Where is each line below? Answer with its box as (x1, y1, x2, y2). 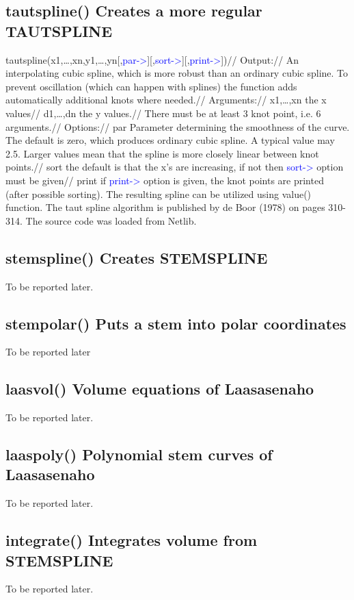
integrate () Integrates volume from (5, 529, 258, 551)
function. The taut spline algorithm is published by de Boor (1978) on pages (5, 200, 325, 214)
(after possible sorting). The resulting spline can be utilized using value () (5, 186, 312, 201)
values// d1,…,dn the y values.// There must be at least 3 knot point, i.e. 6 (5, 105, 321, 120)
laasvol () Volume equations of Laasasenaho (5, 378, 314, 399)
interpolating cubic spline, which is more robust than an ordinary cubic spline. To (5, 66, 349, 80)
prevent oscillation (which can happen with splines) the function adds (5, 79, 297, 93)
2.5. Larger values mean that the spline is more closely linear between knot (5, 146, 319, 160)
